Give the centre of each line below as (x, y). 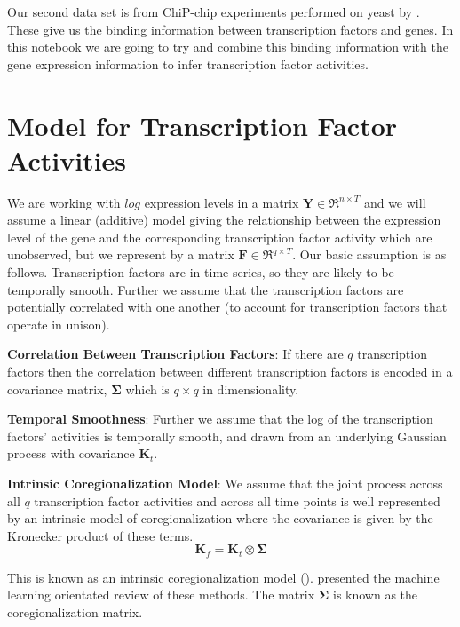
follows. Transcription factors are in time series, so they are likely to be (201, 272)
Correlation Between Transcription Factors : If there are (175, 354)
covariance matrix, (57, 389)
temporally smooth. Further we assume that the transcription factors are (206, 289)
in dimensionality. (251, 389)
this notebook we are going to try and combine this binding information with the (228, 47)
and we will (395, 202)
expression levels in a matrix (222, 202)
